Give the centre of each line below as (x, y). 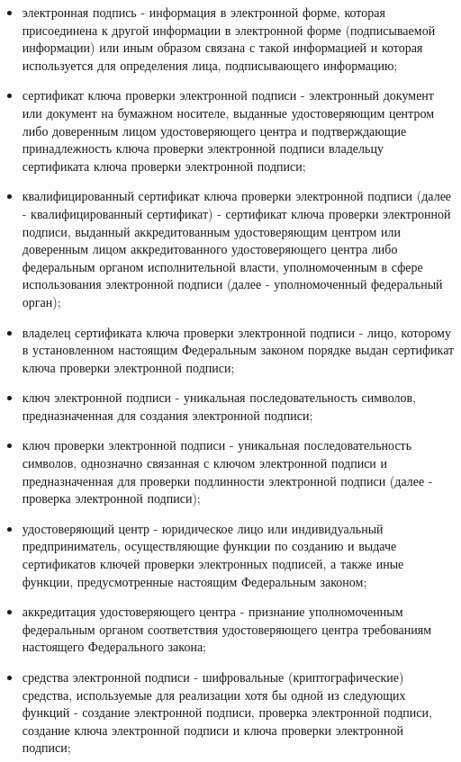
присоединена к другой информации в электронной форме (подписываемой (229, 29)
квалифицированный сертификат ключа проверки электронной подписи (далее (237, 196)
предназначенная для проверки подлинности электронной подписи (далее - (227, 480)
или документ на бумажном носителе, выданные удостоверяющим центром (228, 112)
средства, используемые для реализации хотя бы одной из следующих (214, 694)
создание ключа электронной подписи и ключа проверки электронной (212, 729)
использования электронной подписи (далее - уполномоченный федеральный (232, 284)
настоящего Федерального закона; (114, 646)
